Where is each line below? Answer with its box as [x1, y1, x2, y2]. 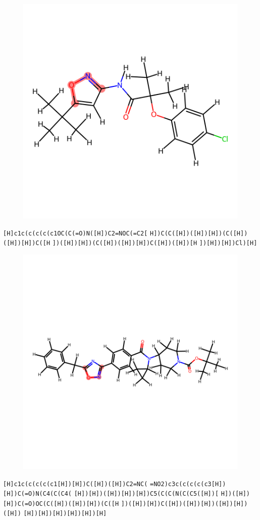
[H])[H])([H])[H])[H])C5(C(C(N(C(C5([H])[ [74, 490, 219, 498]
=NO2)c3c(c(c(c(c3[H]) [150, 480, 226, 488]
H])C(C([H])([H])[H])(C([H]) [150, 229, 248, 237]
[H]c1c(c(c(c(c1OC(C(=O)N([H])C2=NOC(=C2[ [3, 229, 148, 237]
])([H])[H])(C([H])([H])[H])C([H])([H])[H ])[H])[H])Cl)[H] [52, 240, 257, 247]
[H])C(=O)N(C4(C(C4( [3, 490, 72, 498]
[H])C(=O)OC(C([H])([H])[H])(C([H [3, 500, 119, 507]
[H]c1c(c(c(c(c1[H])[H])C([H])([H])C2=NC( [3, 480, 148, 488]
